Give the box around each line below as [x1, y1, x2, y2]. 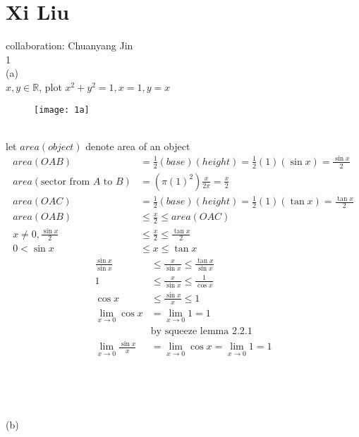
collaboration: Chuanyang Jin [6, 38, 133, 53]
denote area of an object [85, 138, 190, 153]
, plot [39, 79, 62, 94]
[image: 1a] [34, 104, 90, 115]
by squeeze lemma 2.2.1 [150, 326, 252, 336]
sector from [41, 176, 90, 187]
